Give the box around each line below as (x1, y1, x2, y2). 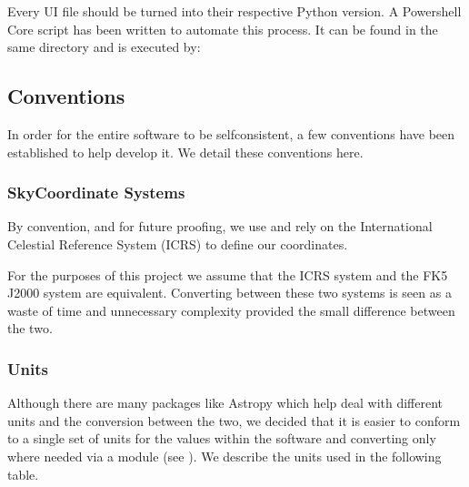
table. (7, 464, 39, 483)
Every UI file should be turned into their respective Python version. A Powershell (7, 2, 462, 20)
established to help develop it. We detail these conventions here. (7, 142, 364, 161)
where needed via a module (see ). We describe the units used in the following (7, 446, 442, 465)
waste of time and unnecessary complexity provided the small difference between (7, 300, 455, 320)
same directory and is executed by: (7, 37, 201, 56)
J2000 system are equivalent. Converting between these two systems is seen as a (7, 283, 452, 302)
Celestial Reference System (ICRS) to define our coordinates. (7, 234, 348, 253)
